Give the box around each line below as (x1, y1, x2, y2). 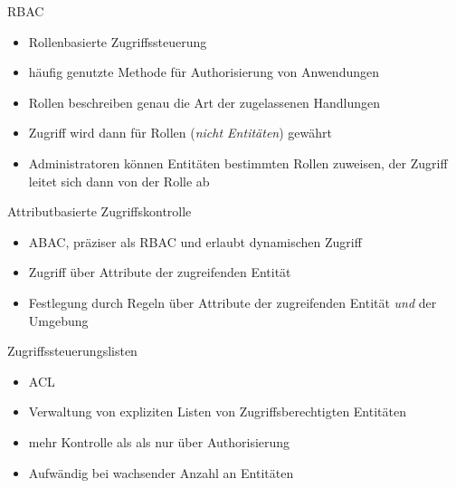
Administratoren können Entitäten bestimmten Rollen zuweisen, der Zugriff (28, 153, 448, 172)
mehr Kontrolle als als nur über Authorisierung (28, 432, 290, 451)
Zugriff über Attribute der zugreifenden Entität (28, 263, 291, 282)
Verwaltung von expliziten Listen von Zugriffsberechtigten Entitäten (28, 402, 406, 421)
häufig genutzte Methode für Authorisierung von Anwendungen (28, 62, 379, 81)
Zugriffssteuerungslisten (7, 341, 138, 360)
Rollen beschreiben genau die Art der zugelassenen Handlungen (28, 92, 381, 111)
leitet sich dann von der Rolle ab (28, 171, 210, 190)
